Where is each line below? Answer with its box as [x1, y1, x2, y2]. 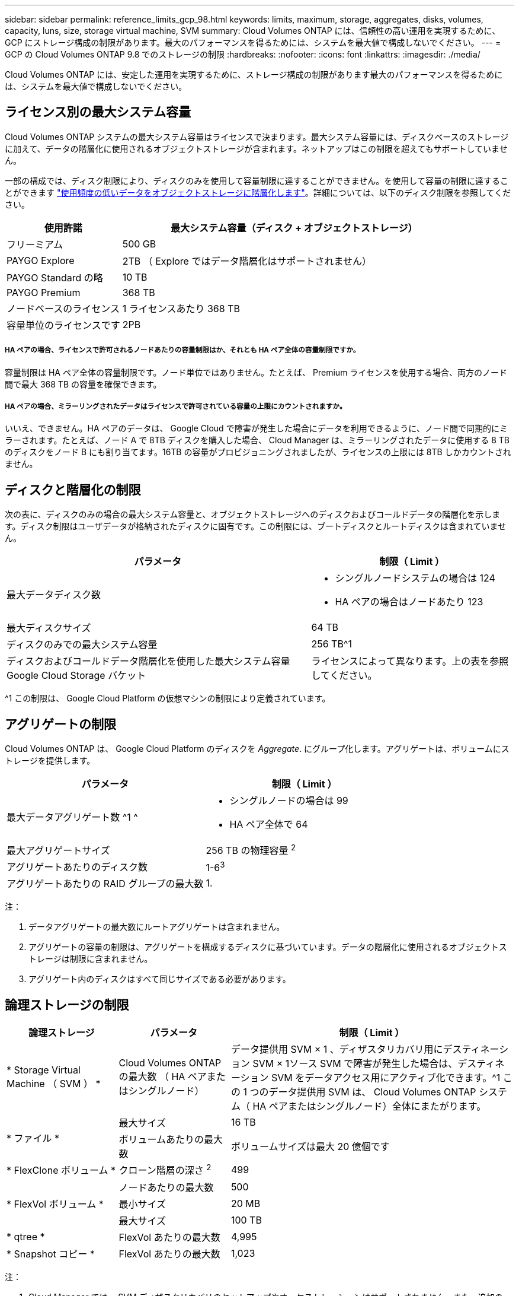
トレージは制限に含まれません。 [28, 954, 153, 964]
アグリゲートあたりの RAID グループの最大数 [7, 878, 204, 890]
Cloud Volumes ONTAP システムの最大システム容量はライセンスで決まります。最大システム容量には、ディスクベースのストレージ [5, 131, 509, 142]
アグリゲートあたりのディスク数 [7, 861, 148, 873]
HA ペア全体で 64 [229, 818, 308, 831]
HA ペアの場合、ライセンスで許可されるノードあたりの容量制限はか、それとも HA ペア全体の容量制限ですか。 [5, 346, 360, 355]
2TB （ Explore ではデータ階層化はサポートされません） [122, 255, 371, 267]
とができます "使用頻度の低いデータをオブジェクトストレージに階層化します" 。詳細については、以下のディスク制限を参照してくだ [5, 187, 511, 198]
